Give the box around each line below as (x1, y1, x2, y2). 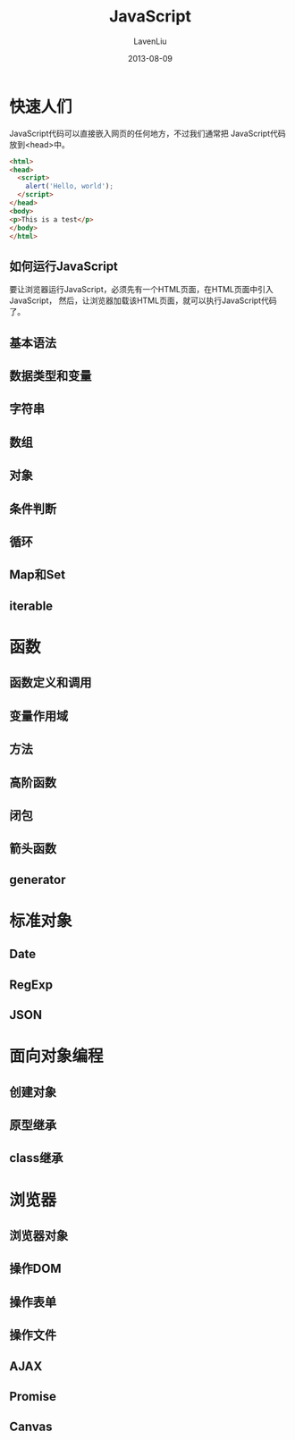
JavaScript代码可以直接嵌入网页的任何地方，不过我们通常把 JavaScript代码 (9, 128, 286, 139)
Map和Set (9, 568, 65, 583)
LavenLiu (133, 36, 167, 46)
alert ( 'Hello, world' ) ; (25, 181, 114, 191)
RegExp (9, 977, 54, 992)
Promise (9, 1388, 56, 1404)
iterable (9, 598, 54, 613)
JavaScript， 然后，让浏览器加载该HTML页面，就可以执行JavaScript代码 (9, 295, 277, 306)
